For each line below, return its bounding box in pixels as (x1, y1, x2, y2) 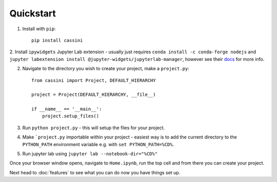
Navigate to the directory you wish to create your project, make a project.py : (22, 66, 189, 72)
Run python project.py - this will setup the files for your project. (22, 125, 165, 131)
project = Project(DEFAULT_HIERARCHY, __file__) (31, 92, 156, 97)
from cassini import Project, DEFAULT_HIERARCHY (31, 77, 156, 83)
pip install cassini (31, 37, 83, 43)
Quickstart (9, 8, 56, 19)
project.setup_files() (42, 113, 100, 119)
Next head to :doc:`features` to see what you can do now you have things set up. (9, 169, 181, 175)
